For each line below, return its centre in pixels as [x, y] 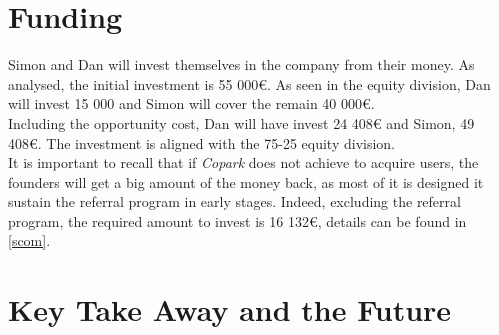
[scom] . [29, 240]
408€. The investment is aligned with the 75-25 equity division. [202, 142]
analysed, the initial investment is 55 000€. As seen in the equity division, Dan [249, 83]
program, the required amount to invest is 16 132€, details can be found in [237, 220]
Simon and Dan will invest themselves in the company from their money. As [241, 64]
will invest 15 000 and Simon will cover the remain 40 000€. [191, 103]
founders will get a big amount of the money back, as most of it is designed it [246, 181]
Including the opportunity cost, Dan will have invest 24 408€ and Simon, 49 [241, 122]
